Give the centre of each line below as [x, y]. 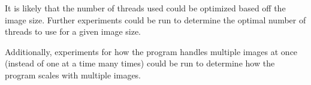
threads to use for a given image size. [73, 31]
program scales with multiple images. [73, 75]
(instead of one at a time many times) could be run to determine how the [140, 63]
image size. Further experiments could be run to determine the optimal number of [155, 19]
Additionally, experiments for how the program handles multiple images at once [151, 51]
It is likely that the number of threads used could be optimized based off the [145, 8]
